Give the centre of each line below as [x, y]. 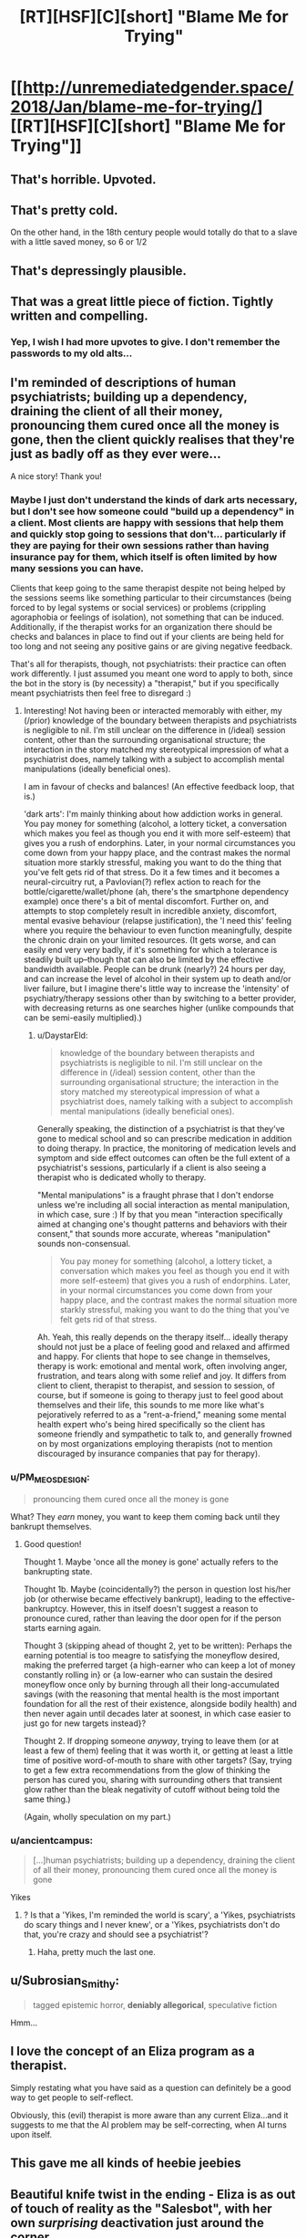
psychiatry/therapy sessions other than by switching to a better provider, [160, 999]
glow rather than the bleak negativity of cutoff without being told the [152, 1789]
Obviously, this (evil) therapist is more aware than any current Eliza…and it [149, 2115]
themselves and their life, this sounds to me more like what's [151, 1405]
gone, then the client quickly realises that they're [153, 440]
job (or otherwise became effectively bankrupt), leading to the [140, 1598]
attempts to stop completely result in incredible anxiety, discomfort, [150, 911]
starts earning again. [62, 1627]
